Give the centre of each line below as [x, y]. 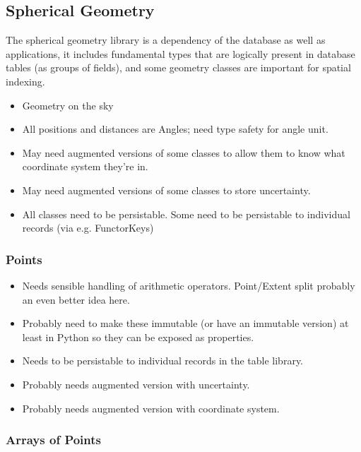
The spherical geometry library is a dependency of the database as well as [166, 40]
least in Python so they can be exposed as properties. [138, 337]
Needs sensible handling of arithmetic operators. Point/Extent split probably [189, 285]
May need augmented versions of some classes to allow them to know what [184, 152]
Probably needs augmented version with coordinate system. [151, 408]
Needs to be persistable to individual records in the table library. [163, 361]
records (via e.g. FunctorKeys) [88, 228]
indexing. [25, 81]
